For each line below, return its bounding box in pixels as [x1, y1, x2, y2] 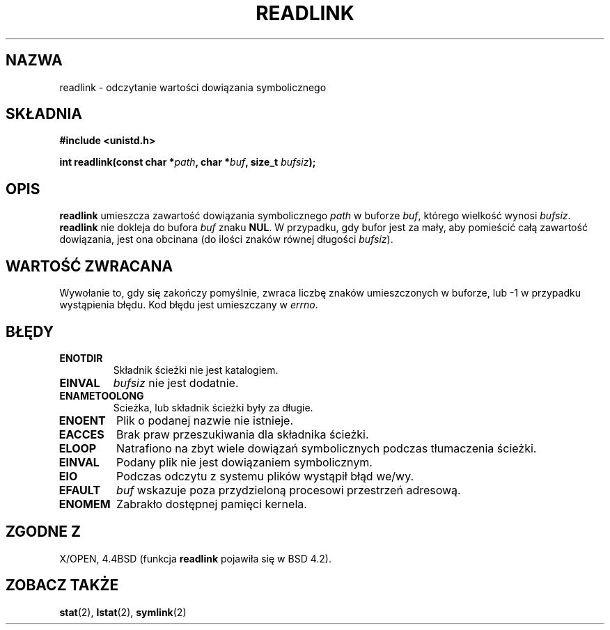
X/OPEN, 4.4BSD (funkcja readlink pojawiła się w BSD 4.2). [59, 552, 331, 565]
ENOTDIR [59, 352, 103, 364]
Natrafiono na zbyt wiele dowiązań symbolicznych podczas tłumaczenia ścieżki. [116, 441, 537, 455]
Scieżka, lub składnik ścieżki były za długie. [113, 401, 313, 414]
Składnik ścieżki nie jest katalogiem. [113, 363, 279, 376]
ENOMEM [58, 496, 111, 511]
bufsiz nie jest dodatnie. [113, 375, 239, 390]
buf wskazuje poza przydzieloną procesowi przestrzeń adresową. [116, 482, 461, 497]
